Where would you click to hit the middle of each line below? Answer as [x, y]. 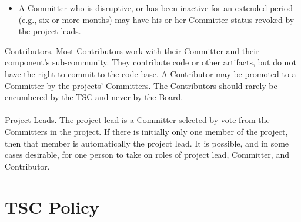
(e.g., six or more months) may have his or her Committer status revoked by [156, 19]
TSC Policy [52, 206]
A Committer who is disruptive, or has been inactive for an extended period [156, 8]
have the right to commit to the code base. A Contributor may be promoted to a [150, 73]
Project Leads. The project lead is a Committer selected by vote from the [137, 120]
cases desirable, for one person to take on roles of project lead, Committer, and [147, 155]
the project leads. [50, 31]
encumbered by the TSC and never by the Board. [94, 97]
